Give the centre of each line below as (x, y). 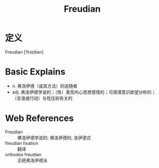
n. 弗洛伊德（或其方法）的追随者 (45, 86)
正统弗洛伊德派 (32, 160)
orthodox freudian (23, 154)
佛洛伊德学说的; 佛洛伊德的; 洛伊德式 (54, 138)
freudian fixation (22, 143)
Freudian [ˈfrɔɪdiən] (24, 52)
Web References (40, 118)
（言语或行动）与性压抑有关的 (42, 98)
